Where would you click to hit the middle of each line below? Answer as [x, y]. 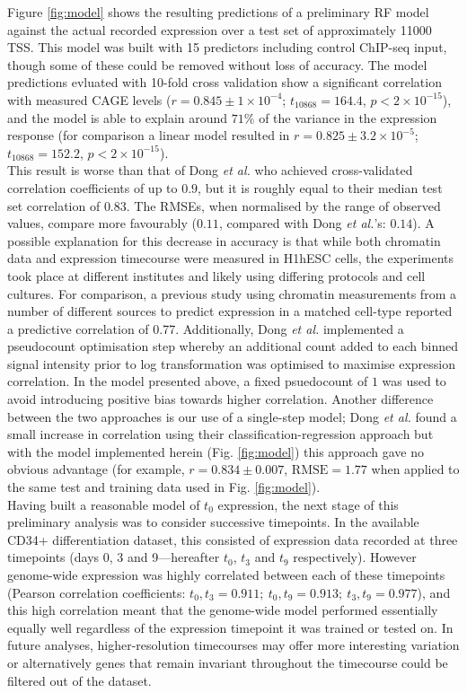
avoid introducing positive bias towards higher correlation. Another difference [220, 399]
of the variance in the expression [348, 117]
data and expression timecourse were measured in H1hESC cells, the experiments [231, 258]
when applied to [415, 469]
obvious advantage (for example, [96, 469]
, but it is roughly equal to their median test [320, 187]
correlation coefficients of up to [93, 187]
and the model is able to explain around [118, 117]
